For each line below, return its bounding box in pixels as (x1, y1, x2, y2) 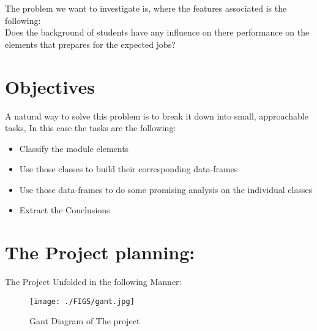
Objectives (5, 74, 95, 99)
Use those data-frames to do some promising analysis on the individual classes (19, 183, 313, 196)
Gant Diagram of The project (29, 314, 140, 327)
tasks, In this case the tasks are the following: (5, 121, 176, 134)
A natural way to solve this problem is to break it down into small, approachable (5, 109, 308, 122)
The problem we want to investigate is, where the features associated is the (5, 2, 287, 14)
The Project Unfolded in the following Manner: (5, 275, 182, 288)
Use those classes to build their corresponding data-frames (19, 162, 238, 175)
